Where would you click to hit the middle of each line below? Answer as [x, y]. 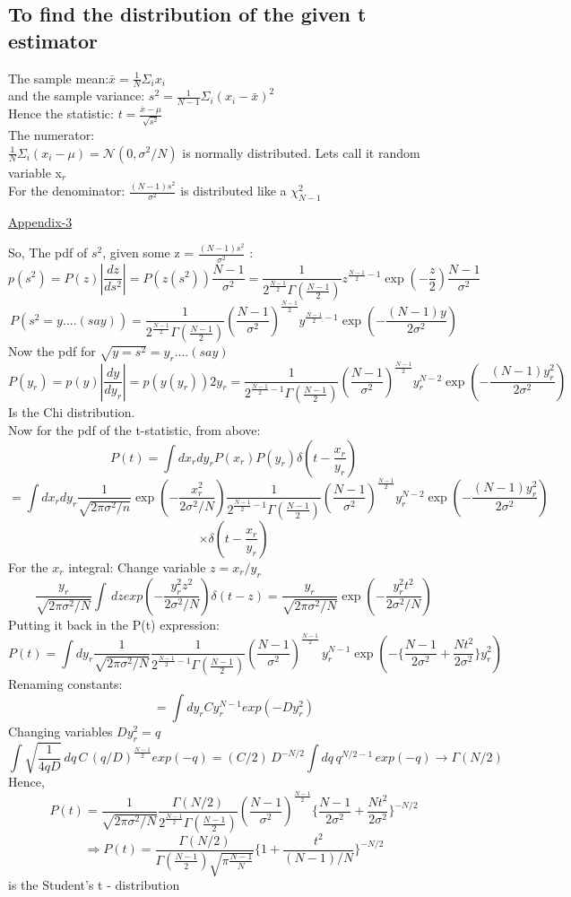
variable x [35, 172]
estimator [53, 40]
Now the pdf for [52, 351]
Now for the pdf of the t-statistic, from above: [134, 430]
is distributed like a [234, 191]
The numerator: [52, 134]
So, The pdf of [48, 253]
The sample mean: [59, 78]
